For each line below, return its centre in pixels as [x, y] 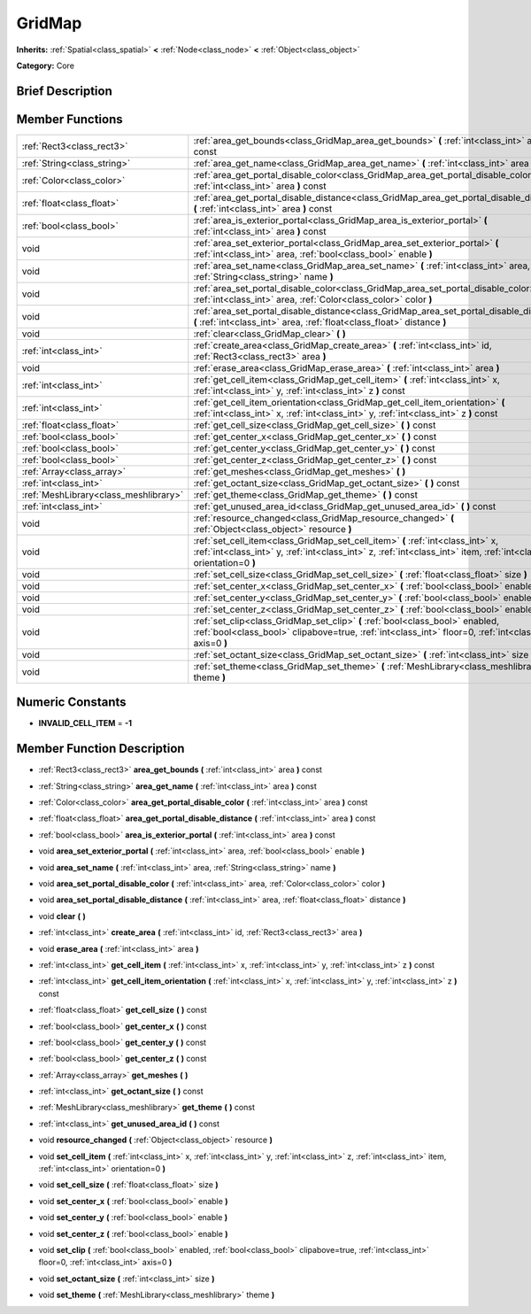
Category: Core [46, 66]
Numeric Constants [72, 703]
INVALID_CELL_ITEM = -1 [85, 723]
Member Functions [69, 119]
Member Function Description [100, 749]
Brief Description [64, 91]
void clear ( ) [62, 916]
